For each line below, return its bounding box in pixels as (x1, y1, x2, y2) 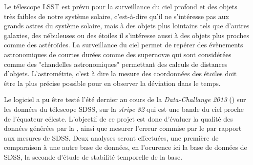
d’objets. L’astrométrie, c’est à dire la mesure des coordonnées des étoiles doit (4, 68, 237, 79)
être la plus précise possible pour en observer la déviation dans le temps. (4, 78, 221, 88)
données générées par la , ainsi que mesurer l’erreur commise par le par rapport (4, 123, 242, 133)
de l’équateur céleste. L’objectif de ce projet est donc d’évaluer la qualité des (4, 113, 233, 124)
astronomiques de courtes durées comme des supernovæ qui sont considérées (4, 49, 232, 59)
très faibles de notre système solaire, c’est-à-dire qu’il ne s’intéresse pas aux (4, 11, 229, 21)
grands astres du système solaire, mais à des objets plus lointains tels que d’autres (4, 21, 250, 31)
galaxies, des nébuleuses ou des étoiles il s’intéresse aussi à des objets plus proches (4, 30, 250, 40)
